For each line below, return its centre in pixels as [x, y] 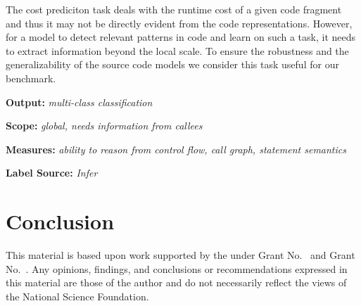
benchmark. [31, 78]
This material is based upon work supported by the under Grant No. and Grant [180, 255]
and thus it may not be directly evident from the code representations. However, [179, 23]
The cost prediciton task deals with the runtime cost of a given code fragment [174, 9]
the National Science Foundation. [77, 296]
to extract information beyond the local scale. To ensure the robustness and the [177, 50]
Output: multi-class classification [79, 102]
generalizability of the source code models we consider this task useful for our [172, 64]
